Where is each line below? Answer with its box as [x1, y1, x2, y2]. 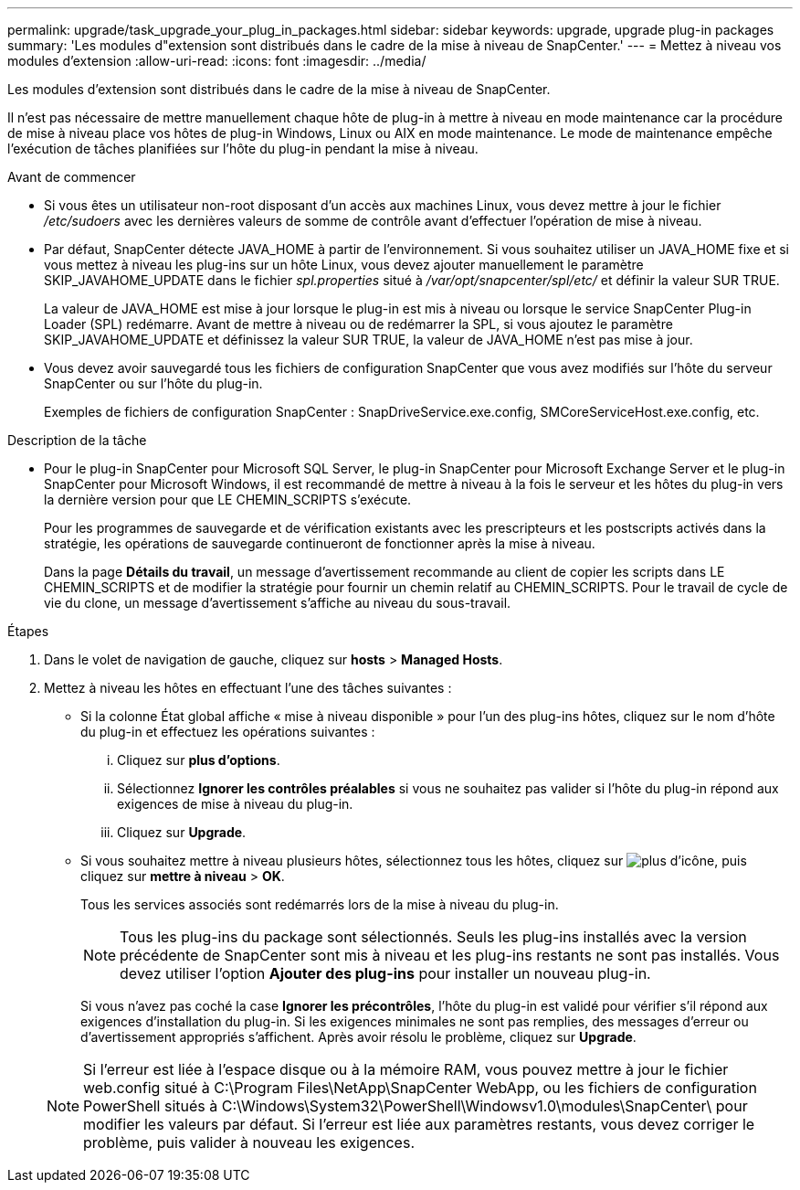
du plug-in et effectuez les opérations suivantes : [80, 724, 375, 739]
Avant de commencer [7, 169, 136, 185]
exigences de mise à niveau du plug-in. [117, 796, 353, 812]
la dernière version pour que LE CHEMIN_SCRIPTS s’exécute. [44, 492, 412, 507]
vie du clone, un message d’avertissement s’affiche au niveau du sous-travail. [44, 595, 511, 611]
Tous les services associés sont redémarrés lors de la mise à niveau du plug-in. [80, 897, 559, 912]
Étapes [7, 623, 49, 639]
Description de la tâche [7, 432, 147, 448]
